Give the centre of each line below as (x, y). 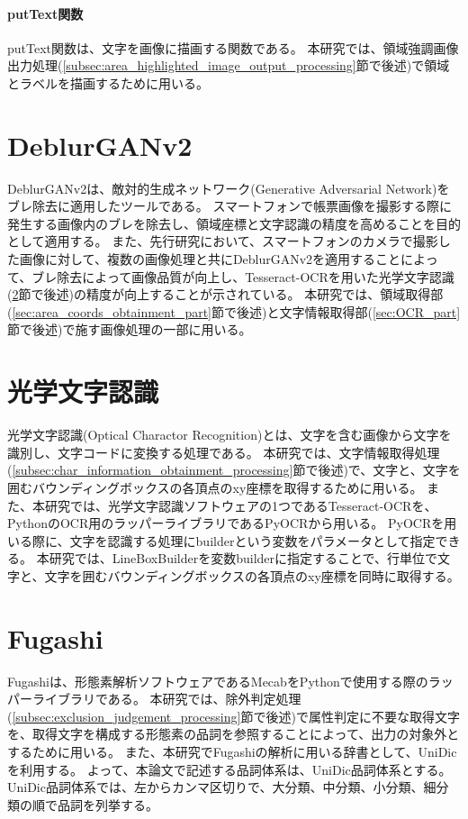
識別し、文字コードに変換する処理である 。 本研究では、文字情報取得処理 (224, 452)
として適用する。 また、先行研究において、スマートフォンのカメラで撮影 (223, 241)
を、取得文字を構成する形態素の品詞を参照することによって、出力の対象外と (234, 734)
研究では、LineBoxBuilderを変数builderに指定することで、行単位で (243, 558)
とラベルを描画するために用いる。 (108, 82)
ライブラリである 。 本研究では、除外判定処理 (166, 699)
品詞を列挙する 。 (108, 804)
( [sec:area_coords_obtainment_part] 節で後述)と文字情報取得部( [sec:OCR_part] (234, 311)
